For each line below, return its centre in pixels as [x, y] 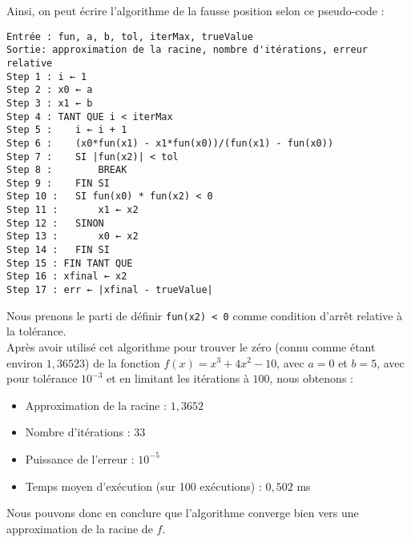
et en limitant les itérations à [178, 378]
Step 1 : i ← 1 [47, 76]
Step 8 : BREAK [67, 170]
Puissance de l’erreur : [80, 458]
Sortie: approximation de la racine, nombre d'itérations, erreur [187, 50]
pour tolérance [42, 378]
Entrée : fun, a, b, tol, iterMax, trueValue [130, 36]
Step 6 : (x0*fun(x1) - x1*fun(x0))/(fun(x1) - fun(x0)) [170, 143]
